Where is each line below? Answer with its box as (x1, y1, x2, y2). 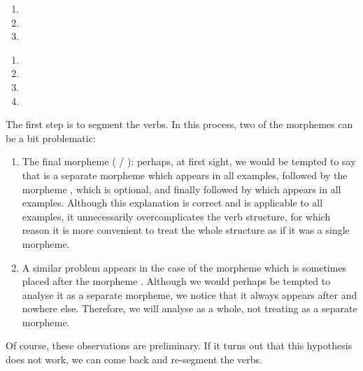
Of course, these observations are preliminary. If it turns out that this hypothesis (6, 338, 353, 353)
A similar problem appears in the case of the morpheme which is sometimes (22, 260, 347, 274)
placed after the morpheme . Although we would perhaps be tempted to (22, 274, 331, 288)
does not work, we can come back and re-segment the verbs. (6, 352, 262, 367)
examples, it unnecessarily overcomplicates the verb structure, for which (22, 209, 331, 223)
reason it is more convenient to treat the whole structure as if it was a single (22, 223, 350, 237)
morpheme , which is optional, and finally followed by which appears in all (22, 181, 341, 196)
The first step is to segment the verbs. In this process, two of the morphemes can (6, 117, 353, 132)
